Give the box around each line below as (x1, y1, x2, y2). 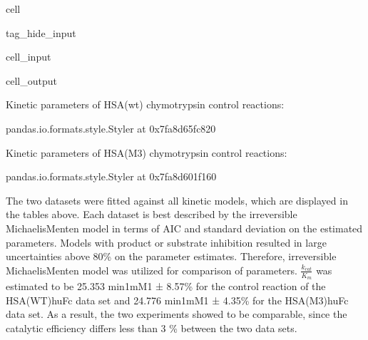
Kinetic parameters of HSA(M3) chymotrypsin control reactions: (6, 145, 287, 160)
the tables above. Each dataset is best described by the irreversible (6, 207, 297, 222)
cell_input (6, 49, 51, 64)
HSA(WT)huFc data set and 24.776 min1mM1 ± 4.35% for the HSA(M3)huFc (6, 292, 349, 307)
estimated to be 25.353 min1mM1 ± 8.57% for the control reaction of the (6, 278, 326, 293)
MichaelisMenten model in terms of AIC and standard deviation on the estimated (6, 220, 363, 235)
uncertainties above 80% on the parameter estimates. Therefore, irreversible (6, 249, 337, 264)
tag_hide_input (6, 25, 76, 40)
